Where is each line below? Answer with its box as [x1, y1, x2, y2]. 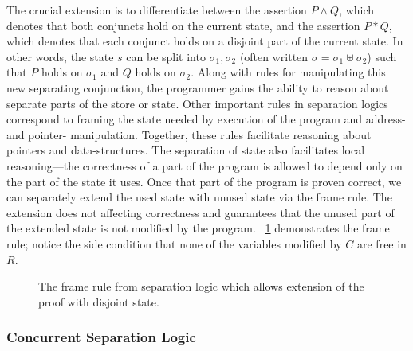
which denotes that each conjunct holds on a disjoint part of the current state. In [6, 33, 403, 49]
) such [367, 48, 397, 64]
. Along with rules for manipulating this [191, 64, 386, 80]
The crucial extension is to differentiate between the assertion [6, 2, 307, 18]
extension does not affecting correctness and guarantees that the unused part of [6, 204, 395, 220]
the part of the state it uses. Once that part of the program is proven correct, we [6, 173, 402, 189]
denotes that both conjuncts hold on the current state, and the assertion [6, 17, 360, 33]
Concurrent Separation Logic [6, 327, 196, 347]
